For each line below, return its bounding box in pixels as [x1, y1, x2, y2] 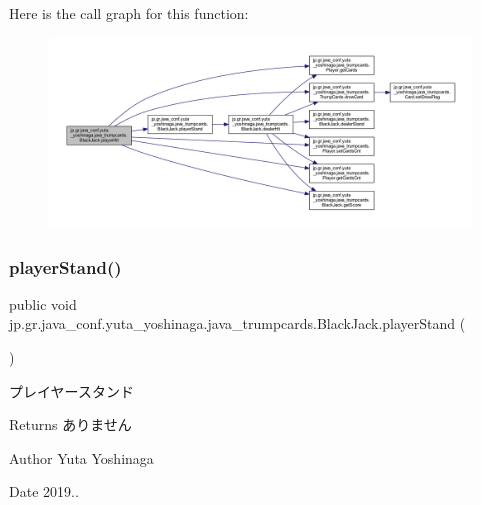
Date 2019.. [9, 481, 79, 502]
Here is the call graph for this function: [9, 3, 249, 23]
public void [9, 293, 77, 314]
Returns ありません [9, 414, 132, 435]
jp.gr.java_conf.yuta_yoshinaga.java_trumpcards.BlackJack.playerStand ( [9, 313, 466, 334]
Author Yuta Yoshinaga [9, 447, 154, 468]
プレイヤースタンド [9, 380, 134, 401]
